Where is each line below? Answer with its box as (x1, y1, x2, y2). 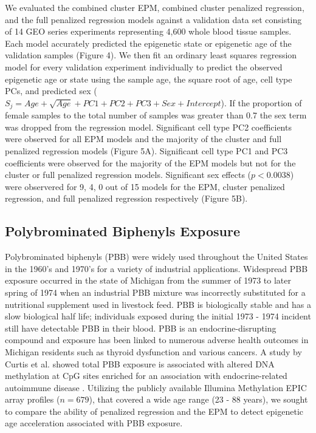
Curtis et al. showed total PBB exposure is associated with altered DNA (5, 357, 275, 370)
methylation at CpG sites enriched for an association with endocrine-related (5, 369, 287, 382)
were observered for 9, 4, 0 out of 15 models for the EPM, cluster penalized (5, 180, 285, 193)
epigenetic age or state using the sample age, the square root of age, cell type (5, 72, 292, 85)
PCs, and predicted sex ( (5, 84, 97, 97)
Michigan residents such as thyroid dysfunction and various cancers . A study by (5, 345, 302, 358)
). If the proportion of (221, 96, 302, 109)
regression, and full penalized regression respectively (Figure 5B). (5, 192, 248, 205)
